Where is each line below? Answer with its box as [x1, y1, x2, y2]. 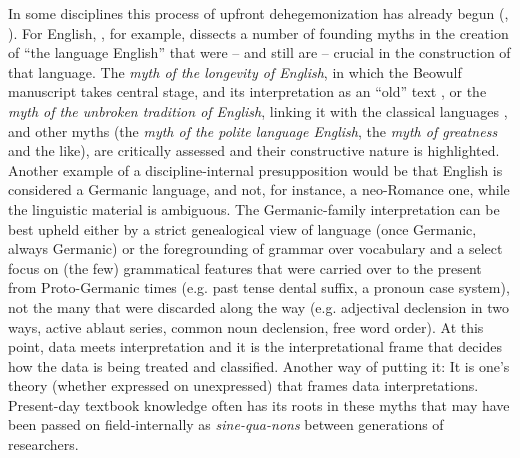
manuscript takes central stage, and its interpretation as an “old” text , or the [8, 81, 487, 102]
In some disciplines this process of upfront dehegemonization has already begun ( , [8, 3, 509, 23]
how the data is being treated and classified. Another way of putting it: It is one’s [8, 355, 510, 376]
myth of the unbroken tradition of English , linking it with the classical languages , [8, 100, 508, 121]
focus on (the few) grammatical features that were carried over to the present [8, 257, 482, 278]
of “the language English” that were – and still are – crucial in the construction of [8, 42, 511, 63]
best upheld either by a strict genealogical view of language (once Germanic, [8, 218, 477, 239]
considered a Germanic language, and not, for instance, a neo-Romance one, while [8, 179, 510, 200]
